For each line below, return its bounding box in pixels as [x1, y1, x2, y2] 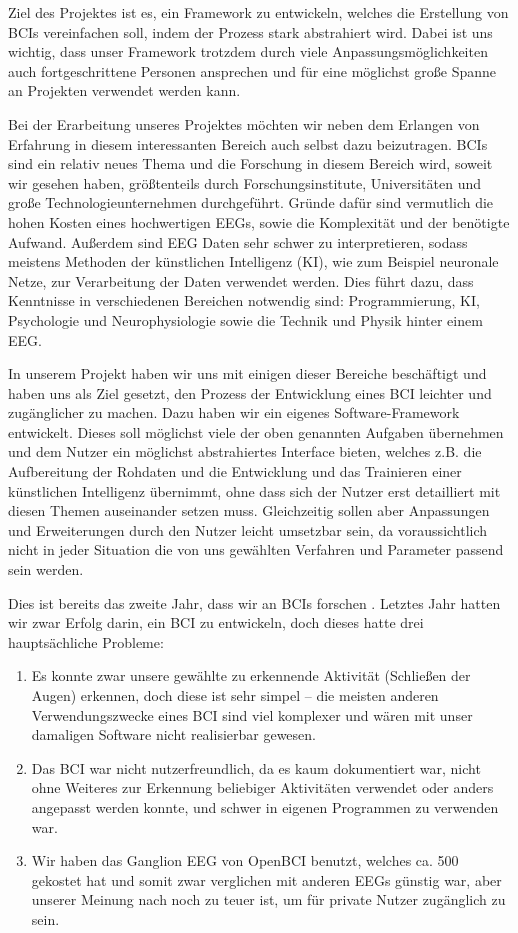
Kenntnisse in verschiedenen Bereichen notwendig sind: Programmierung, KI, [8, 290, 480, 311]
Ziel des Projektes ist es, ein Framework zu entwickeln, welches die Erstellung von [8, 2, 509, 22]
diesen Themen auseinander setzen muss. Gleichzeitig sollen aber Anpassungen [8, 500, 490, 521]
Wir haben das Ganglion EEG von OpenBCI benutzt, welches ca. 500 [31, 850, 459, 871]
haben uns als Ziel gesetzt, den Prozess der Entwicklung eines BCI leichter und [8, 382, 492, 403]
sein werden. [8, 559, 84, 580]
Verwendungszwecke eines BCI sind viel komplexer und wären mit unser [31, 704, 473, 725]
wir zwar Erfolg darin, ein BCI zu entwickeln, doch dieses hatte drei [8, 612, 424, 633]
